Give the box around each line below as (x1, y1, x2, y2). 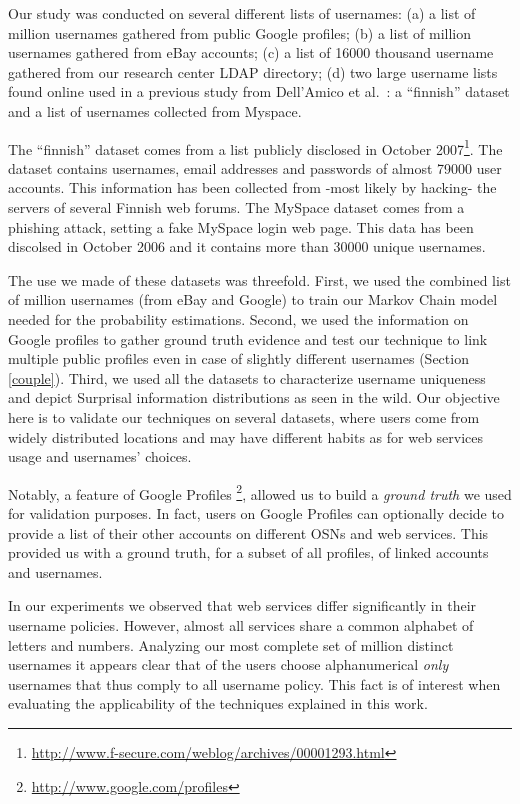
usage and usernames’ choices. (8, 446, 192, 467)
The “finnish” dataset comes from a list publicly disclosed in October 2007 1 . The (8, 135, 503, 159)
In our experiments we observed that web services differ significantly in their (8, 595, 477, 616)
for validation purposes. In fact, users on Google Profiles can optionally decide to (8, 502, 504, 523)
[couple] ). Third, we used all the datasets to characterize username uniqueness (8, 367, 486, 388)
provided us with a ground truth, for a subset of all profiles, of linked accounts (8, 542, 489, 563)
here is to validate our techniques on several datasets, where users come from (8, 406, 480, 427)
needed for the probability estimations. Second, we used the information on (8, 308, 469, 329)
